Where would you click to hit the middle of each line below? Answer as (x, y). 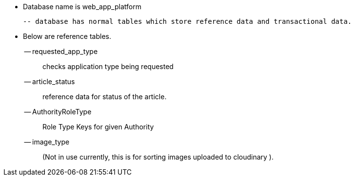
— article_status (49, 81)
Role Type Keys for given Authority (98, 127)
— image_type (47, 142)
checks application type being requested (108, 66)
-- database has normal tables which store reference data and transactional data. (187, 21)
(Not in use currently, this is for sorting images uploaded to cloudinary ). (158, 157)
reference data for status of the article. (105, 97)
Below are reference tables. (67, 36)
